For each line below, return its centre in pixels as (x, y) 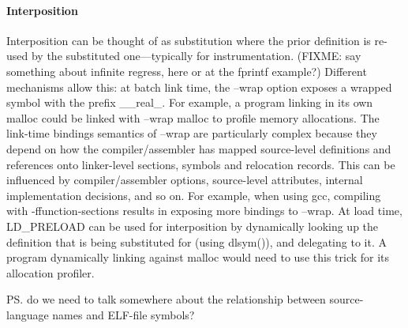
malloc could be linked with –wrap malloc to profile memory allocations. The (193, 117)
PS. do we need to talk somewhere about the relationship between (166, 299)
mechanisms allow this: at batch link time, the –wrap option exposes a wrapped (199, 87)
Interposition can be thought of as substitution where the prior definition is (189, 40)
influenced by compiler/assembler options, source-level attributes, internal (185, 180)
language (28, 314)
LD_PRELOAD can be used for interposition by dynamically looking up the (193, 226)
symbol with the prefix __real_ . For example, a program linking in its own (190, 102)
